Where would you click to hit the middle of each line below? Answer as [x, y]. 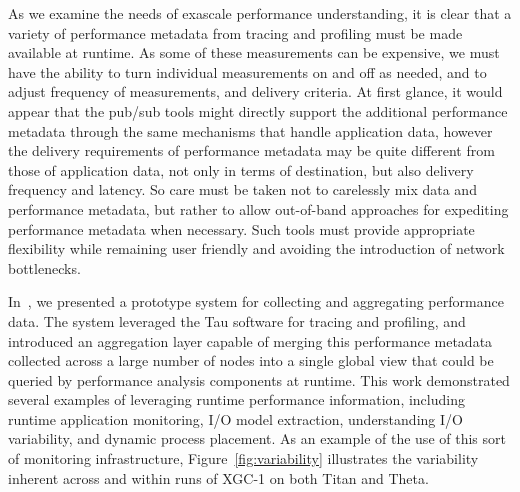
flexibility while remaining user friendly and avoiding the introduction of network [256, 248]
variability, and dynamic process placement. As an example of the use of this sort [257, 438]
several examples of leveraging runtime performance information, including [236, 399]
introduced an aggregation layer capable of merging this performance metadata [250, 340]
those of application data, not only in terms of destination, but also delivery [241, 169]
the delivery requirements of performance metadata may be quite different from [251, 150]
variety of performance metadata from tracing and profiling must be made [235, 32]
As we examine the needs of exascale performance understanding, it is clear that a [260, 13]
